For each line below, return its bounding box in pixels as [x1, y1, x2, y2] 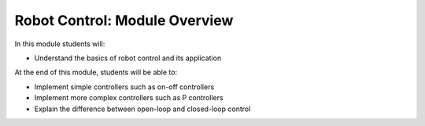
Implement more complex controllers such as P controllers [34, 93, 224, 103]
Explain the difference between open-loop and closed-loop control [34, 104, 251, 113]
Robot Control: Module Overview [14, 12, 234, 29]
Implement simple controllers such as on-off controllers [34, 82, 215, 92]
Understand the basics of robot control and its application [34, 53, 222, 63]
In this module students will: [14, 39, 105, 49]
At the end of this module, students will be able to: [14, 67, 177, 77]
